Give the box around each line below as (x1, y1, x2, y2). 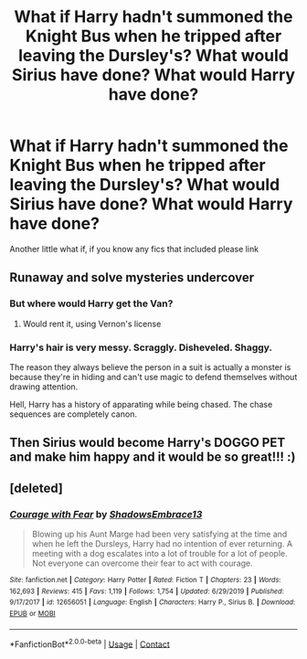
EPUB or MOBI (9, 609, 57, 618)
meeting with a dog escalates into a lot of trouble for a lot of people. (31, 548, 288, 558)
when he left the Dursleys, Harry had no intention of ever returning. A (31, 538, 293, 549)
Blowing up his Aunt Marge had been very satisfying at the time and (31, 528, 288, 539)
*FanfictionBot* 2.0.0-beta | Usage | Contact (9, 637, 171, 650)
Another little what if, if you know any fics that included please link (9, 243, 259, 254)
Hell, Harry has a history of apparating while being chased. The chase (9, 399, 273, 409)
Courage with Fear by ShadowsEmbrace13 (9, 507, 203, 520)
